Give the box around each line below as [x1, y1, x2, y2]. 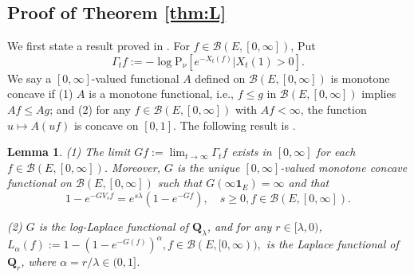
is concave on [73, 116, 139, 133]
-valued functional [91, 69, 179, 86]
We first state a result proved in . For [7, 37, 190, 54]
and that [288, 174, 329, 191]
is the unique [177, 158, 240, 175]
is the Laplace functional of [266, 236, 399, 252]
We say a [7, 69, 52, 86]
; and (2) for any [49, 100, 131, 117]
